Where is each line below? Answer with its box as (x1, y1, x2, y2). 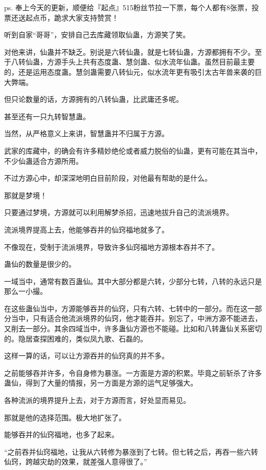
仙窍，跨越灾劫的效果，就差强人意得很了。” (4, 456, 147, 467)
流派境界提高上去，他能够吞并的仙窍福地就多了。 (4, 224, 169, 234)
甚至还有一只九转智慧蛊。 (4, 111, 90, 121)
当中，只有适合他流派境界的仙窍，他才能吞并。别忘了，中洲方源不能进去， (11, 313, 262, 324)
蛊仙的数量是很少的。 (4, 259, 76, 269)
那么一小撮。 (4, 286, 47, 296)
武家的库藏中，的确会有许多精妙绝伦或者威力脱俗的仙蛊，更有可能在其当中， (4, 145, 262, 156)
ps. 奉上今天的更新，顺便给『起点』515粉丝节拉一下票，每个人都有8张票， (4, 2, 252, 12)
